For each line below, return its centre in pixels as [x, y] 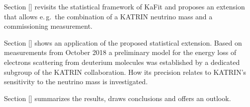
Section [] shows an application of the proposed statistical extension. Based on [123, 42]
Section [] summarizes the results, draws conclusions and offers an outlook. [118, 98]
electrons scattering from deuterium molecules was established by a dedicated [122, 62]
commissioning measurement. [48, 26]
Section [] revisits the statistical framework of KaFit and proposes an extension [125, 6]
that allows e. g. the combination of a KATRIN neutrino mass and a [108, 16]
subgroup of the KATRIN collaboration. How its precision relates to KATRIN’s [125, 72]
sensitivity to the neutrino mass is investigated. [76, 81]
